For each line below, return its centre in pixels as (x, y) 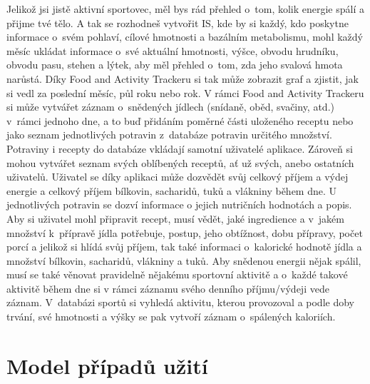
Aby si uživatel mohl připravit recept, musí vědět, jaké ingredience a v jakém (175, 218)
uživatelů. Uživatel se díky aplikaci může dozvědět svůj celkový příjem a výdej (178, 177)
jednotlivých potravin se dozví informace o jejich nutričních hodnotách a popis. (179, 204)
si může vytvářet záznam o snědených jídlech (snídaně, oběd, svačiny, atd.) (170, 107)
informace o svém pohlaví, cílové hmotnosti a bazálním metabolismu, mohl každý (185, 37)
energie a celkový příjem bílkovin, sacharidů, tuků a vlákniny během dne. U (172, 190)
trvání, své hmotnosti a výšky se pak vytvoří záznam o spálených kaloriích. (171, 317)
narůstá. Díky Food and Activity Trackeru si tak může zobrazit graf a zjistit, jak (183, 78)
